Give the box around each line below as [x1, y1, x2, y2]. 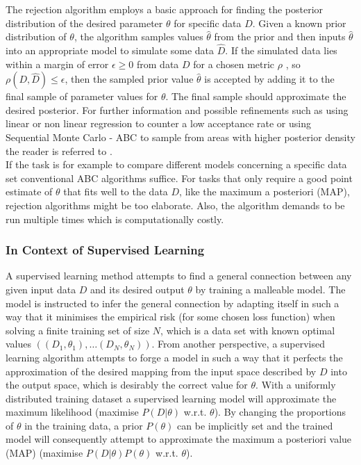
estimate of [6, 184, 53, 199]
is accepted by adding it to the [204, 72, 335, 86]
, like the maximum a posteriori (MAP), [179, 184, 350, 199]
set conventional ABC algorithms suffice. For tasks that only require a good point [6, 170, 353, 185]
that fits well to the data [63, 184, 168, 199]
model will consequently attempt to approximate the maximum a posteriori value [6, 432, 352, 446]
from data [137, 56, 179, 71]
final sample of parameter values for [6, 89, 158, 104]
